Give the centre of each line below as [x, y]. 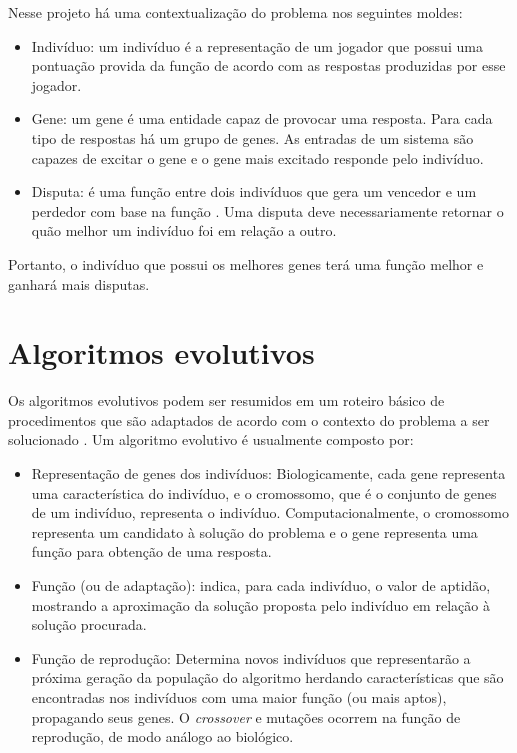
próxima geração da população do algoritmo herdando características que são [267, 677]
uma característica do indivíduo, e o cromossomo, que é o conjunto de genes [264, 492]
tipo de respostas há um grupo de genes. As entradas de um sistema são [252, 137]
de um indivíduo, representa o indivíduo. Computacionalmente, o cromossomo [270, 512]
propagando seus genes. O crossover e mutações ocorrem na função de [246, 716]
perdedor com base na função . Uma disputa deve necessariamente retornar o [267, 210]
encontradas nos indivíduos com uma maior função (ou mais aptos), [239, 696]
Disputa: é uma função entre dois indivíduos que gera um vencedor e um [254, 191]
